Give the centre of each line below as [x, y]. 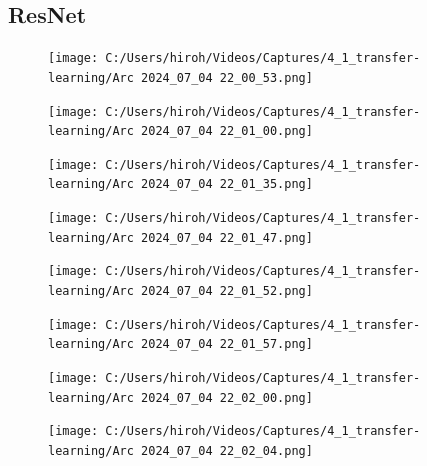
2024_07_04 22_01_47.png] [227, 237]
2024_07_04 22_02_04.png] [227, 451]
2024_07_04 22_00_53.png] [227, 77]
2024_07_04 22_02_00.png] [227, 397]
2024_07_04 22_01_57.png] [227, 344]
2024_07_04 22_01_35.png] [227, 184]
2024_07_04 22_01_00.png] [227, 131]
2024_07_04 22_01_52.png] [227, 291]
